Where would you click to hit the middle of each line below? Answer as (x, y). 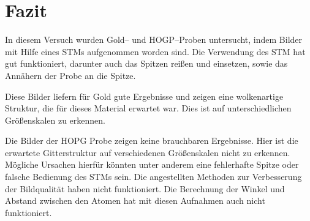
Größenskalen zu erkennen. (55, 120)
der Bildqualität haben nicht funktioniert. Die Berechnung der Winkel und (145, 188)
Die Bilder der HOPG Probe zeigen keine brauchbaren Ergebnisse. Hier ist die (152, 140)
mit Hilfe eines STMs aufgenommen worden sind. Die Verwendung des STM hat (155, 51)
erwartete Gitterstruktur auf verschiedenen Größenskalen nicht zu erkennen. (148, 152)
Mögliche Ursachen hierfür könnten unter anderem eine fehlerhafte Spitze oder (152, 164)
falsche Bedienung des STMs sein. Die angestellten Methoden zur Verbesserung (153, 177)
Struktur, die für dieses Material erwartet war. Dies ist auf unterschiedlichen (148, 108)
